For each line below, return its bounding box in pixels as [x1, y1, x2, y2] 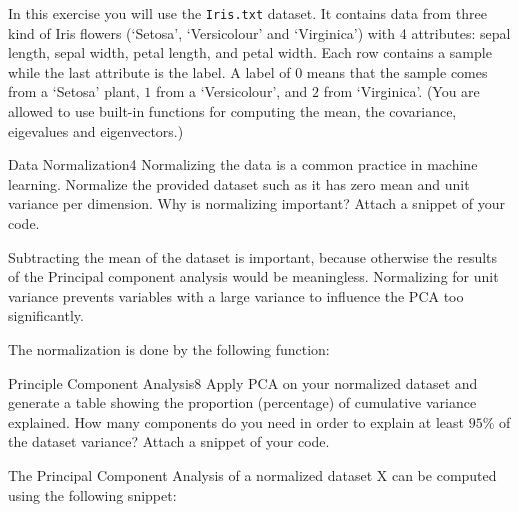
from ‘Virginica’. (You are [323, 81, 480, 102]
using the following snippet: [8, 484, 177, 505]
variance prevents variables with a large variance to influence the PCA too [8, 285, 464, 306]
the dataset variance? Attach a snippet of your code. [8, 431, 330, 452]
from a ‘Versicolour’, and [155, 81, 308, 102]
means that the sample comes [306, 61, 488, 82]
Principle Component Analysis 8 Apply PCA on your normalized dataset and [8, 372, 478, 393]
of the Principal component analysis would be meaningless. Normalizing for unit [8, 266, 499, 287]
